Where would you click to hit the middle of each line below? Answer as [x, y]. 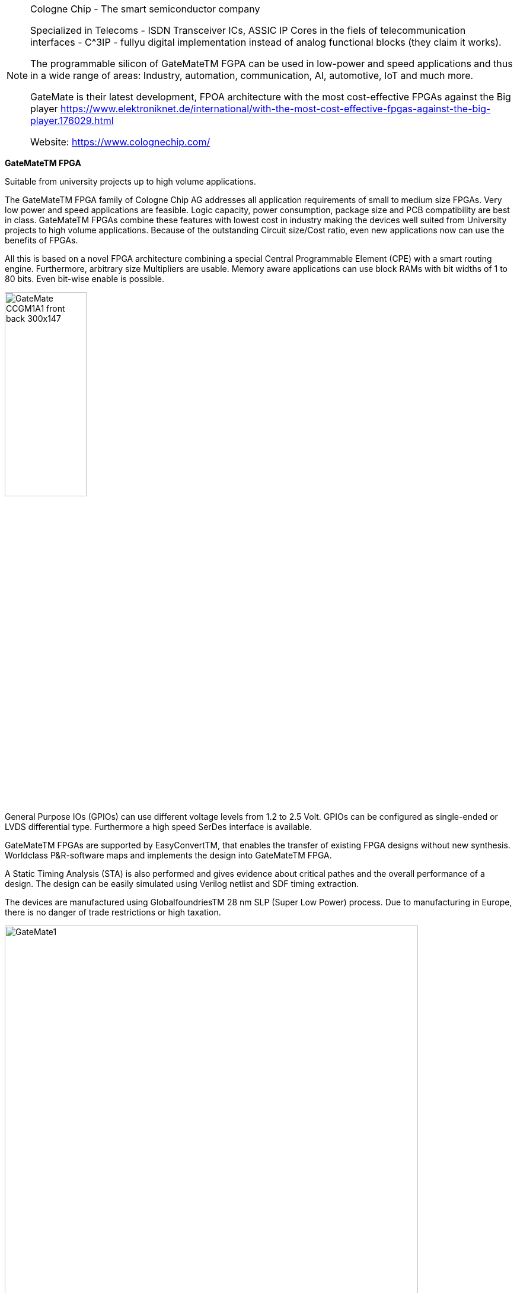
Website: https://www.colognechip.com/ [120, 142]
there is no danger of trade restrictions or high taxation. [113, 912]
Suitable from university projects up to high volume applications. [130, 181]
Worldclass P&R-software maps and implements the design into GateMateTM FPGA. [168, 855]
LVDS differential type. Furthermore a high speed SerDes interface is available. [158, 826]
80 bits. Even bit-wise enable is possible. [84, 279]
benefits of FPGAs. [42, 240]
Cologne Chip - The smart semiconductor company [145, 9]
